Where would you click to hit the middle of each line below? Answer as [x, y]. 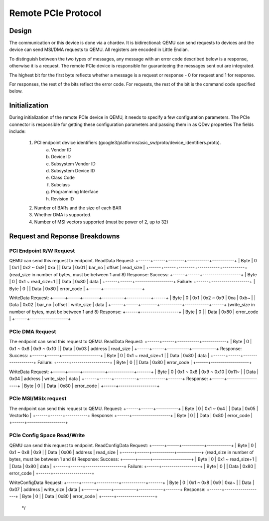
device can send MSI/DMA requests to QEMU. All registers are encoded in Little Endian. [99, 49]
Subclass [60, 184]
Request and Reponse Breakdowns [65, 236]
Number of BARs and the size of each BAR [78, 208]
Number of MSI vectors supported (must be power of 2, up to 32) [101, 222]
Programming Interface [75, 192]
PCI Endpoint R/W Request [42, 251]
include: [17, 131]
